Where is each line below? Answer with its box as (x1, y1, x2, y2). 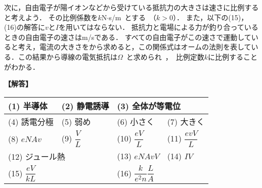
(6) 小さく (117, 115, 155, 127)
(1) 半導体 (8, 100, 48, 112)
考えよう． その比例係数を (11, 12, 98, 22)
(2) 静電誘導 (61, 100, 109, 112)
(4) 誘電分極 (8, 115, 54, 127)
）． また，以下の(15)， (172, 12, 248, 22)
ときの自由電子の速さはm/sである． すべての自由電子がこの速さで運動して (4, 31, 251, 42)
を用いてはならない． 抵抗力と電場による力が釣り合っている (58, 22, 258, 32)
